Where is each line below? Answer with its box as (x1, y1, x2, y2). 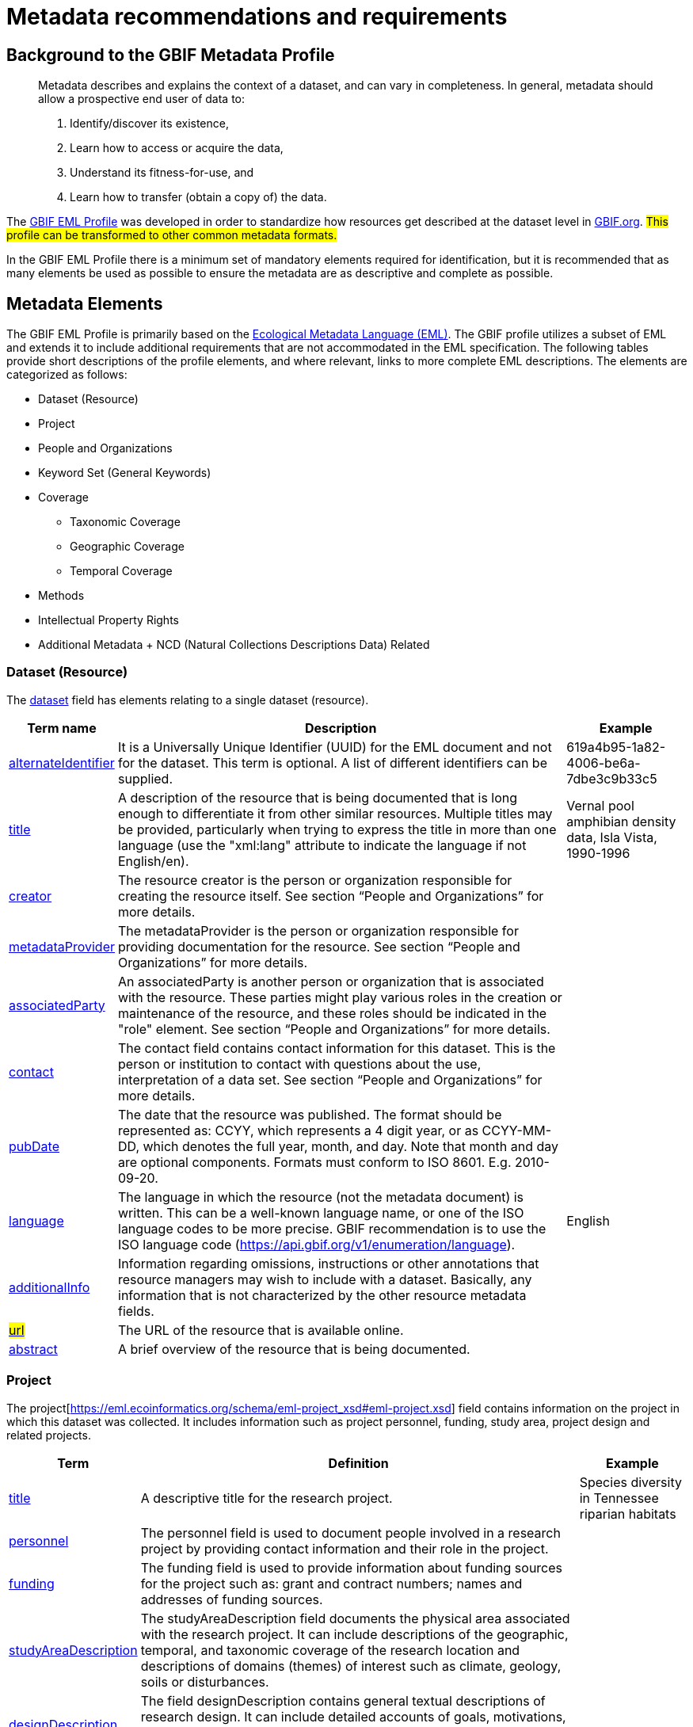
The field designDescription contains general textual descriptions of (140, 1692, 546, 1709)
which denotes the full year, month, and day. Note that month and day (143, 1138, 559, 1154)
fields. (118, 1302, 154, 1319)
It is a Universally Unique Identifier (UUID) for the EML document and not (118, 738, 552, 755)
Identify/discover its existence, (70, 116, 229, 131)
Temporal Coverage (70, 564, 173, 578)
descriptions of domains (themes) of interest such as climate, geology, (140, 1657, 562, 1674)
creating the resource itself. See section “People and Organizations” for (118, 887, 544, 904)
